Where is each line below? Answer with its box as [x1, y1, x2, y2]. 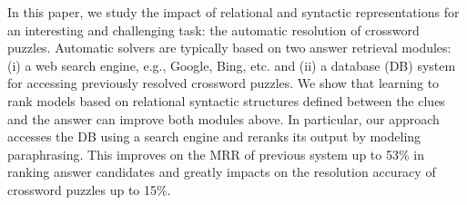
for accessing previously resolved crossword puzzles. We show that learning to [7, 73, 440, 93]
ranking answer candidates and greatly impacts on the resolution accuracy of [7, 162, 436, 181]
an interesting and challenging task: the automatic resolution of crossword [7, 20, 420, 39]
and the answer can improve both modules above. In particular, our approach [7, 109, 440, 128]
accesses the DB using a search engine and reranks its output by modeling [7, 127, 421, 146]
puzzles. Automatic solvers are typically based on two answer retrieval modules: [7, 38, 452, 57]
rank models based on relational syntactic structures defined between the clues [7, 91, 445, 110]
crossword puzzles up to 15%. [7, 180, 171, 199]
